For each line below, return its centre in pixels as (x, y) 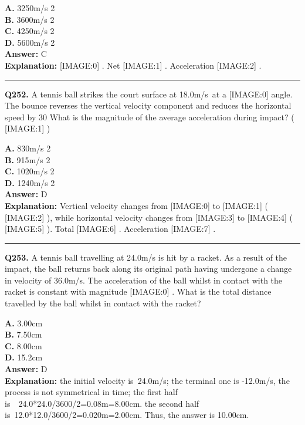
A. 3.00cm (24, 323)
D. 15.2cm (24, 357)
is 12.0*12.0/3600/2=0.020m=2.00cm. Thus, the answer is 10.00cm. (127, 415)
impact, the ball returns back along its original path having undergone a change (148, 269)
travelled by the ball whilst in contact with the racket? (103, 303)
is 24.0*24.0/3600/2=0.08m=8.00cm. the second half (102, 403)
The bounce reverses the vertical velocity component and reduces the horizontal (148, 105)
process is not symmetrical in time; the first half (91, 392)
